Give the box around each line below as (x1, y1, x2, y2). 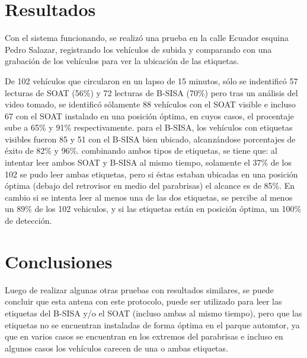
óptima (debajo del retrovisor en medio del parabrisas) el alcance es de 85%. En (5, 179, 295, 192)
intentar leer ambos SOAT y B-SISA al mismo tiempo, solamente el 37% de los (5, 156, 292, 169)
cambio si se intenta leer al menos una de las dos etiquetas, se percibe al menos (5, 191, 293, 203)
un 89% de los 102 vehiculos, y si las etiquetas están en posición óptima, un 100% (5, 202, 302, 215)
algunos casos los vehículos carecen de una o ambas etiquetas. (5, 341, 228, 354)
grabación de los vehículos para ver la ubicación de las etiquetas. (5, 55, 239, 67)
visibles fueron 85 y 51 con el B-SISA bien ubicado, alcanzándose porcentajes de (5, 132, 296, 145)
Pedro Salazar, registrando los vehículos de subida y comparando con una (5, 43, 272, 55)
